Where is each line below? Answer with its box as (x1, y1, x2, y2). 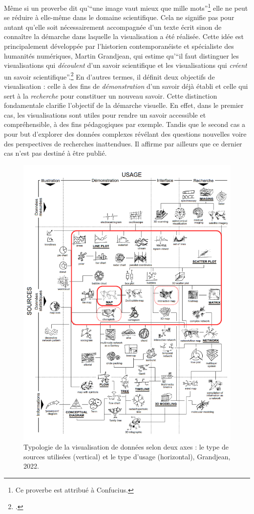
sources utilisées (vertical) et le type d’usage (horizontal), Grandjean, (23, 451, 231, 461)
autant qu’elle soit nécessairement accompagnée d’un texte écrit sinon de (4, 21, 222, 32)
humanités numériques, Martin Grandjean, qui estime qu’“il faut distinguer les (4, 50, 239, 61)
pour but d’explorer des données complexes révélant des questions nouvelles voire (4, 129, 247, 139)
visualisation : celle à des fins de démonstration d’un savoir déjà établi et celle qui (4, 81, 248, 91)
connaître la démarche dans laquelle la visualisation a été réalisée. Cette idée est (4, 31, 244, 41)
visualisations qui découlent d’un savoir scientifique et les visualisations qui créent (4, 60, 247, 70)
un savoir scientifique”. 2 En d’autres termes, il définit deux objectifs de (4, 70, 215, 82)
